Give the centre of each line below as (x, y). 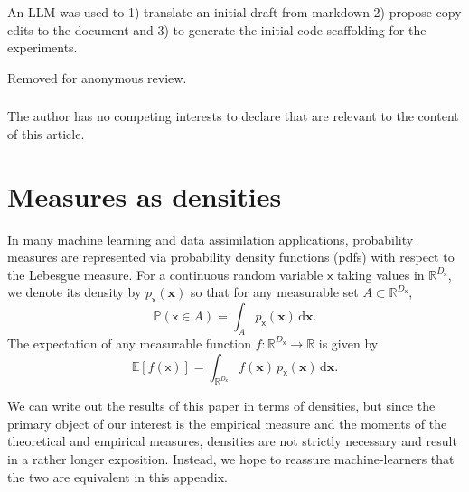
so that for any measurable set (274, 292)
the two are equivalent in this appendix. (117, 476)
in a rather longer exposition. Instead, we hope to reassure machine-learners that (231, 459)
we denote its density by (75, 292)
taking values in (381, 274)
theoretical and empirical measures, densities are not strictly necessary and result (232, 441)
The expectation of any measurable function (130, 343)
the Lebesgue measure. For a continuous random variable (165, 274)
